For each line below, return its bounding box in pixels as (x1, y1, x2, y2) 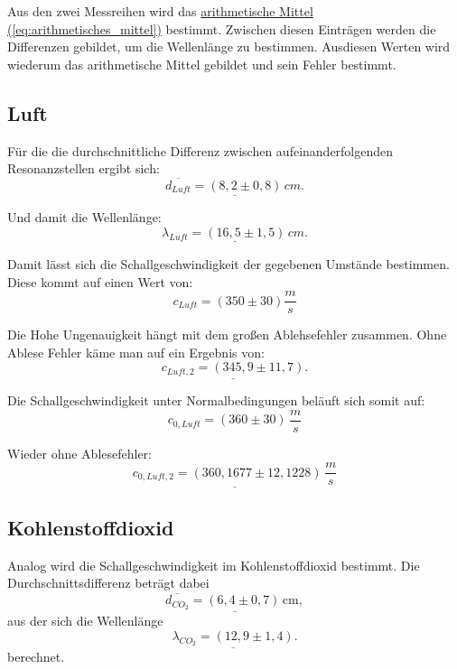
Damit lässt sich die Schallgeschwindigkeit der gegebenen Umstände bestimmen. (7, 255, 450, 274)
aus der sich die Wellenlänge (7, 611, 163, 630)
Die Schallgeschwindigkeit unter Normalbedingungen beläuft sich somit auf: (7, 391, 425, 410)
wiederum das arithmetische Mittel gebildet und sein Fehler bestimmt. (7, 54, 396, 73)
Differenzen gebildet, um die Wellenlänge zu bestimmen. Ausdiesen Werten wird (7, 37, 451, 56)
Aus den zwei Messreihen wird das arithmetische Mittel (7, 2, 313, 20)
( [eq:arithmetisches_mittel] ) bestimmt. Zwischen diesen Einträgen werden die (7, 19, 436, 38)
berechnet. (7, 647, 65, 666)
